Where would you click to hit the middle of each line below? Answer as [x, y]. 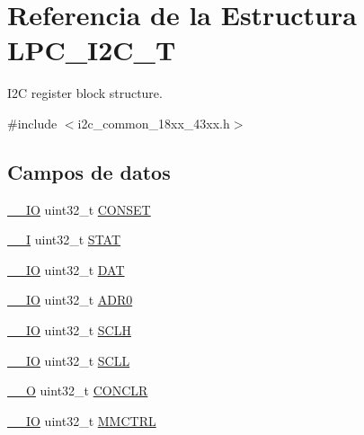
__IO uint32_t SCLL [69, 360]
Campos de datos [89, 171]
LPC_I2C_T [92, 50]
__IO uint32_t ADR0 [70, 300]
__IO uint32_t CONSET [79, 209]
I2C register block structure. [85, 93]
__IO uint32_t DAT [66, 269]
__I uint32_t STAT [64, 240]
